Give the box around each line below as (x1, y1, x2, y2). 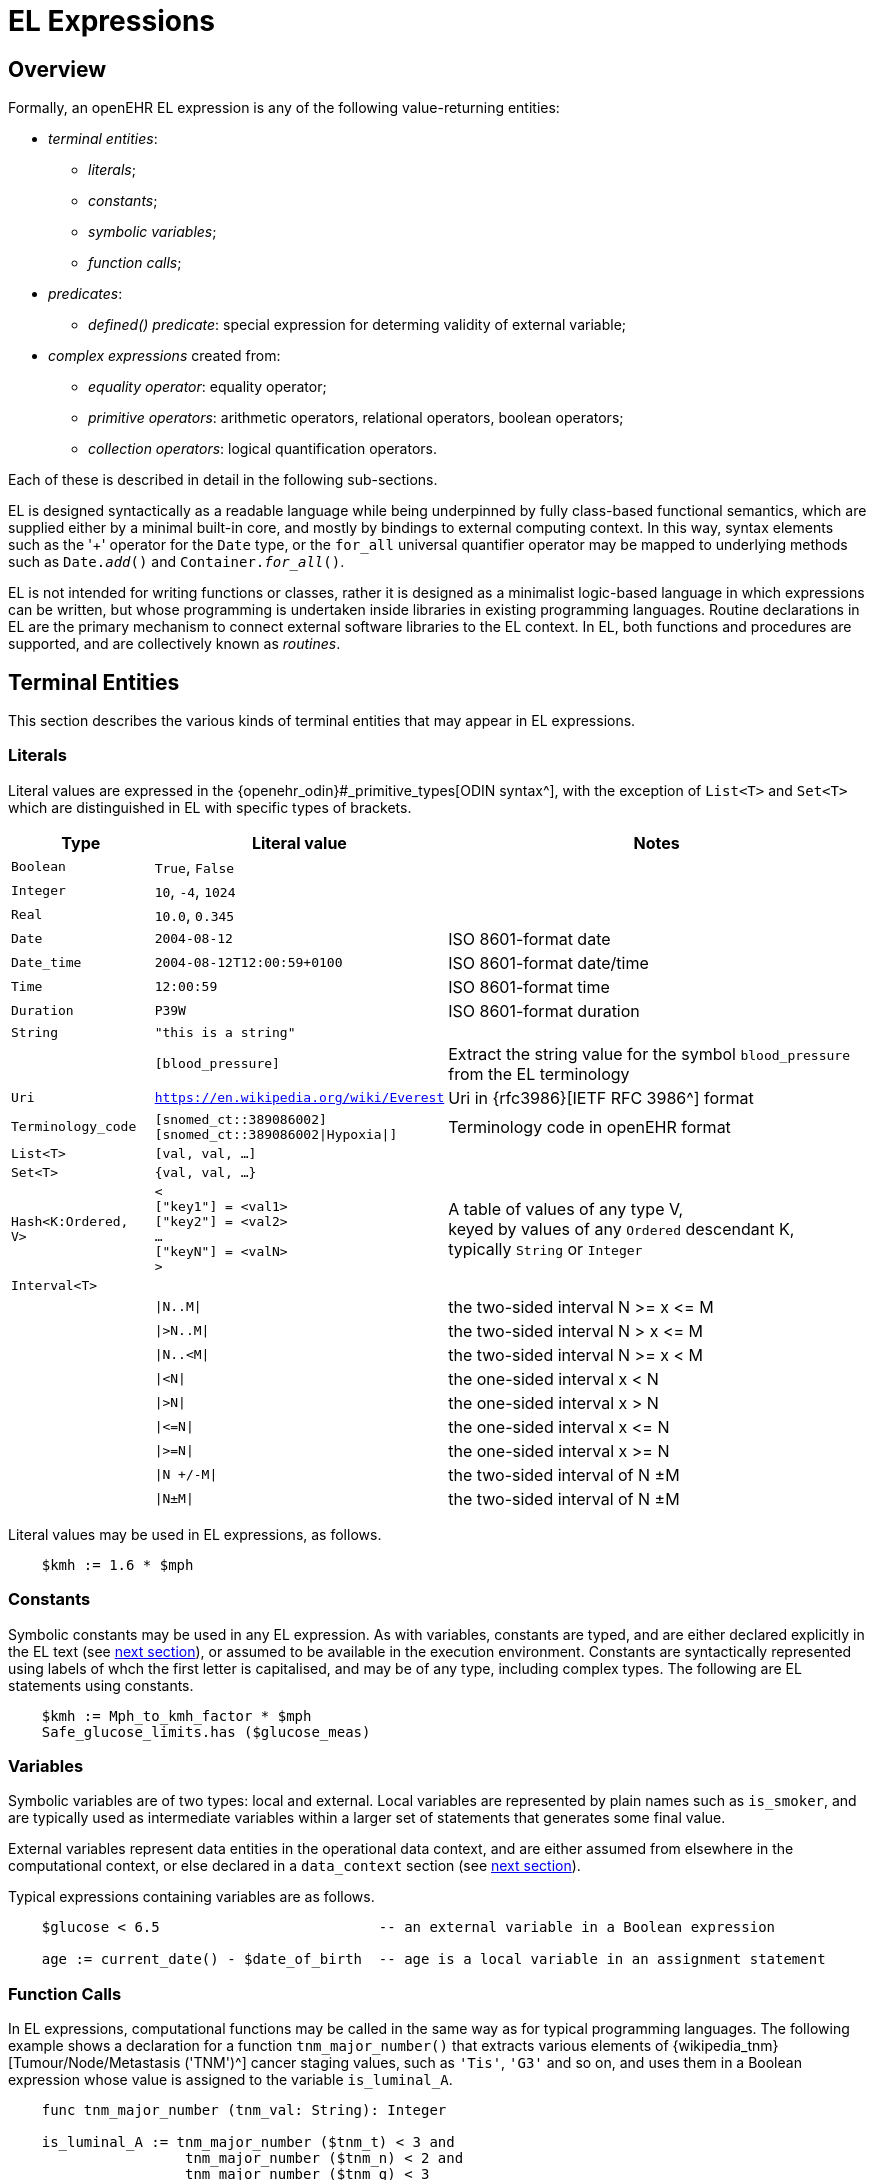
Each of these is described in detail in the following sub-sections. (8, 471, 438, 489)
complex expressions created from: (48, 347, 281, 365)
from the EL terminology (448, 1063, 630, 1084)
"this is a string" (154, 1024, 296, 1040)
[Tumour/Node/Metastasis (8, 2054, 181, 2072)
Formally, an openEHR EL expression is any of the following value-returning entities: (8, 99, 560, 117)
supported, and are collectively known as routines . (8, 635, 341, 653)
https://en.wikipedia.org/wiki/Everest (154, 1090, 445, 1106)
